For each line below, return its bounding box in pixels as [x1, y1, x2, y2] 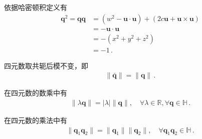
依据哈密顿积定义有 [4, 2, 67, 12]
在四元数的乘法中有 [4, 114, 67, 125]
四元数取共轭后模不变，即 [4, 60, 88, 70]
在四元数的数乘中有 [4, 87, 67, 98]
